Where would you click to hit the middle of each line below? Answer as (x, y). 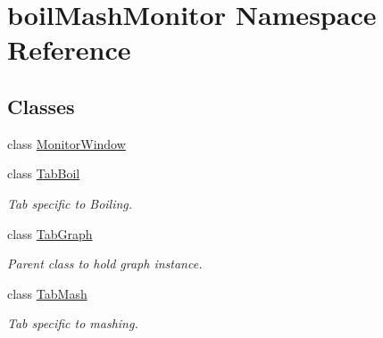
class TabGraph (50, 233)
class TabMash (47, 293)
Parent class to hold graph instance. (105, 264)
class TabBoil (44, 173)
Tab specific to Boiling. (70, 203)
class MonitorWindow (67, 143)
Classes (41, 106)
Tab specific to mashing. (73, 323)
